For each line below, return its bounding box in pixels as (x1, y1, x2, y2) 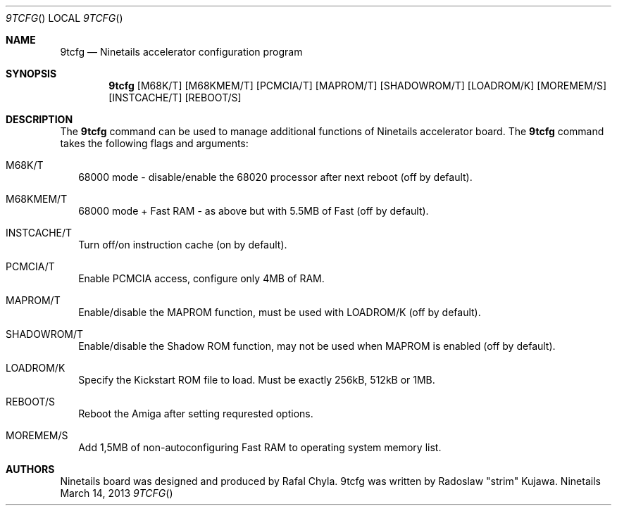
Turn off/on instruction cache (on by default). (78, 239, 287, 251)
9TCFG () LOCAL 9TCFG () (6, 12, 123, 24)
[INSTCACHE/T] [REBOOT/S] (108, 92, 242, 103)
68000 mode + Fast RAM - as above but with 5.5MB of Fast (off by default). (78, 205, 429, 217)
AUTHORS (6, 463, 55, 475)
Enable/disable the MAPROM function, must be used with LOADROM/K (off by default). (78, 306, 481, 318)
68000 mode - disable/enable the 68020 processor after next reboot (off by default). (78, 171, 473, 183)
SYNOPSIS (6, 68, 57, 80)
